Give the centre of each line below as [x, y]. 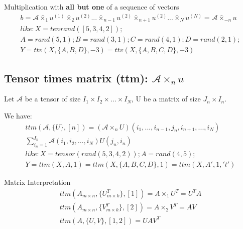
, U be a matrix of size [166, 99]
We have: [18, 115]
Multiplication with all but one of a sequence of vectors [92, 7]
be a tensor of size [53, 99]
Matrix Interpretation [37, 182]
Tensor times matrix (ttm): [76, 78]
